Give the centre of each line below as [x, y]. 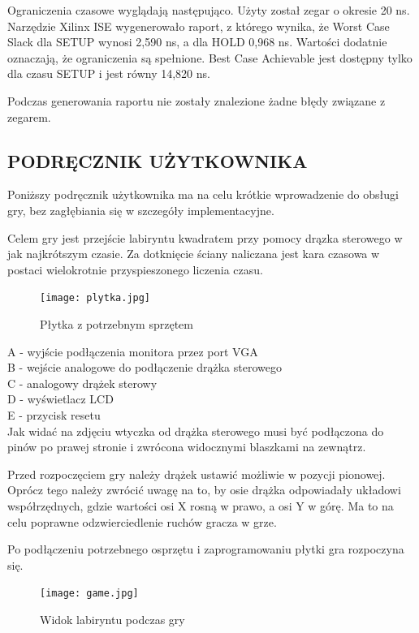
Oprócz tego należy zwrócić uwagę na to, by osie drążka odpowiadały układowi [204, 490]
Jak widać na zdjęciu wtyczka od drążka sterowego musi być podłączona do [196, 431]
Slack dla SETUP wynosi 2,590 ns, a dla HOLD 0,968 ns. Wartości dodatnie [197, 42]
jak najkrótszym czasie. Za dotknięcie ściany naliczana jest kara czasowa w [194, 254]
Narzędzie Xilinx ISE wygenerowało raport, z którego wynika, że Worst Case [199, 26]
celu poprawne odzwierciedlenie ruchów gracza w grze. [142, 521]
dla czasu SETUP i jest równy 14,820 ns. [109, 73]
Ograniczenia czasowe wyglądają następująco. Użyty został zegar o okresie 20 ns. [209, 10]
